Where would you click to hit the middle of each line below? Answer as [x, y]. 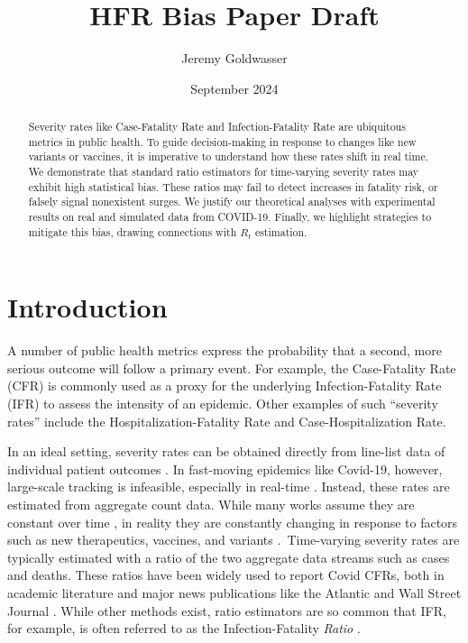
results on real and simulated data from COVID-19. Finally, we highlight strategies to [230, 217]
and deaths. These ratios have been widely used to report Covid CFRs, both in [226, 575]
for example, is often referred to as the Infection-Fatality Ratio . [184, 628]
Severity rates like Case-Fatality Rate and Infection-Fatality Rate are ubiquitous [217, 127]
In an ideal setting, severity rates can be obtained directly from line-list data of [226, 451]
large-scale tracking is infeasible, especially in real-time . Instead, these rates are [229, 487]
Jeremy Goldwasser [234, 58]
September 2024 [234, 88]
